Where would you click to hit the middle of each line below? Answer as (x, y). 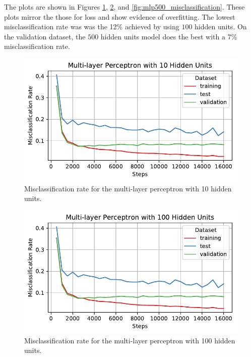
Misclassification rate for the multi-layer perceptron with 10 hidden (128, 188)
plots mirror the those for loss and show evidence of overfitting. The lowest (120, 16)
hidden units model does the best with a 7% (169, 36)
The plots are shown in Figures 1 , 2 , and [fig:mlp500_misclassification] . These (124, 7)
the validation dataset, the (45, 36)
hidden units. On (221, 27)
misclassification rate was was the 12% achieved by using (92, 27)
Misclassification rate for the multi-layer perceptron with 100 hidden (130, 340)
